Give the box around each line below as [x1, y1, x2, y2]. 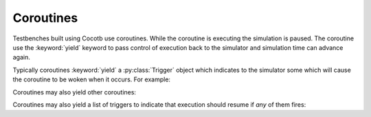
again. [12, 53, 31, 62]
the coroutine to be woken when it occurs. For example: [12, 75, 171, 83]
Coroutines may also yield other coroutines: [12, 88, 137, 96]
